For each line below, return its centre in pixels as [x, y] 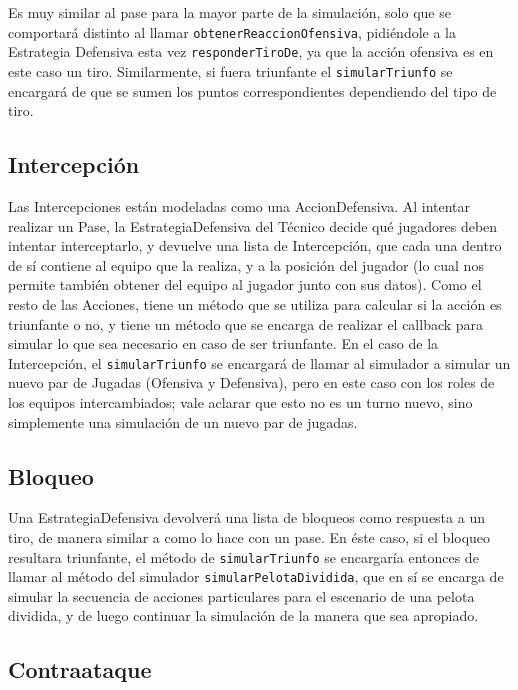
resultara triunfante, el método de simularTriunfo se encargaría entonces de [243, 556]
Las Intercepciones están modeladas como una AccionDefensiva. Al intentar [239, 205]
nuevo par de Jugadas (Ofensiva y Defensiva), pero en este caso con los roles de [251, 382]
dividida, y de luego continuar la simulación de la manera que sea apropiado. [243, 615]
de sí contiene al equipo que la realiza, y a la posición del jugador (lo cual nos [246, 264]
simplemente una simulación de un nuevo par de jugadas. [183, 421]
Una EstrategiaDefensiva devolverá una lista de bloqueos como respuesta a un [246, 517]
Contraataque [80, 669]
